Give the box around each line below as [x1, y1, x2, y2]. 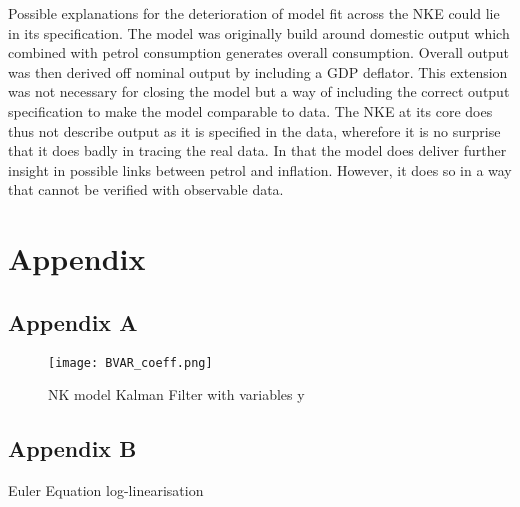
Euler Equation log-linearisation [8, 479, 204, 500]
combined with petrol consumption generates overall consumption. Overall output [8, 42, 509, 63]
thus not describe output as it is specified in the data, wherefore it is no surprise [8, 120, 501, 141]
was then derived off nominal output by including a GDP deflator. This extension [8, 61, 508, 82]
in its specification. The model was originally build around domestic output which [8, 22, 510, 43]
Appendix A [8, 306, 138, 337]
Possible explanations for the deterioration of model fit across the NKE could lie [8, 3, 500, 23]
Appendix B [8, 433, 137, 464]
